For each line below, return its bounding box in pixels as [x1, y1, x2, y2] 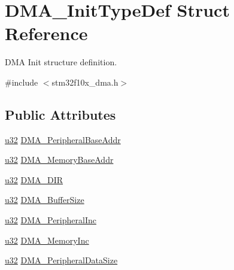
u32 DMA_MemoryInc [5, 233, 89, 246]
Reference [5, 21, 88, 45]
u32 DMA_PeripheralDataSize [5, 254, 118, 266]
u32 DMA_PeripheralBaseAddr [5, 133, 121, 145]
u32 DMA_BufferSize [5, 193, 84, 206]
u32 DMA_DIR [5, 173, 63, 186]
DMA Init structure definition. [5, 56, 117, 68]
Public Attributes [5, 105, 116, 123]
